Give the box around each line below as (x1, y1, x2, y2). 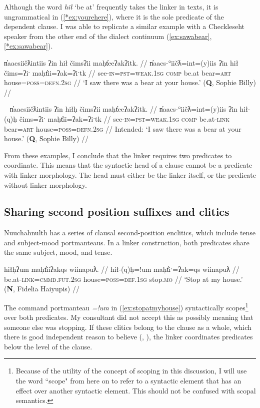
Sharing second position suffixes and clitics (4, 204, 229, 219)
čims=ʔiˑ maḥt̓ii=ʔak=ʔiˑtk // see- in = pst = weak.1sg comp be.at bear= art (4, 67, 231, 78)
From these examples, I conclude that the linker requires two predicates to (4, 150, 232, 160)
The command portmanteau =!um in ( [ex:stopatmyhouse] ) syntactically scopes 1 (4, 300, 248, 312)
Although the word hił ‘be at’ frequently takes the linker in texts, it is (4, 2, 218, 12)
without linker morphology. (4, 179, 87, 190)
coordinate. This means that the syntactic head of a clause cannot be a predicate (4, 160, 252, 170)
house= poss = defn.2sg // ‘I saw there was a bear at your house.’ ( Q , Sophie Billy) (4, 77, 256, 88)
